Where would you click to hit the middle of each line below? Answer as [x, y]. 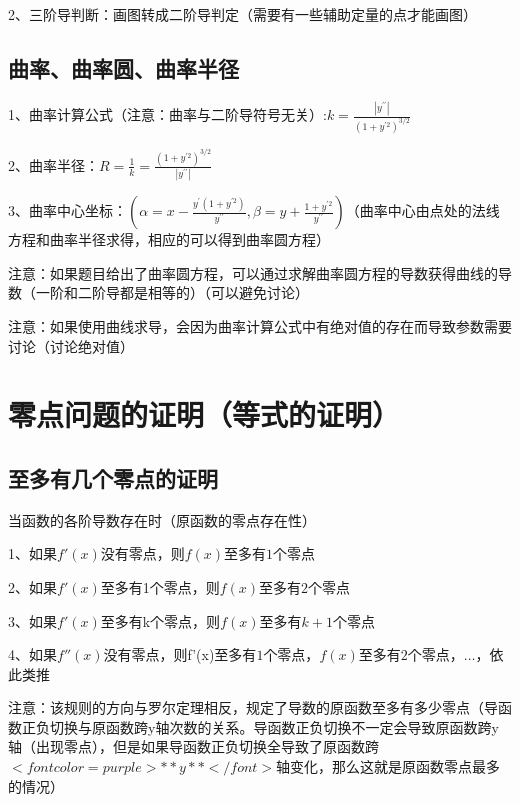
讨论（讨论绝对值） [71, 345]
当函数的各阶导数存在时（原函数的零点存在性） [162, 519]
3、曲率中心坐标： [67, 210]
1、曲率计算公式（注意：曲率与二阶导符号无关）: [167, 114]
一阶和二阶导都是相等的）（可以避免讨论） [172, 292]
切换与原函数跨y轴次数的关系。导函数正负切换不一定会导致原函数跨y [274, 726]
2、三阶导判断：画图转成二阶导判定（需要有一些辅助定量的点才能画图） [242, 14]
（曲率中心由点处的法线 [422, 210]
